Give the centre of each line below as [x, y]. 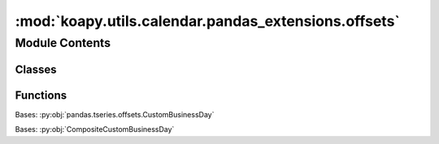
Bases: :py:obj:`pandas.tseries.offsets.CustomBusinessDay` [115, 114]
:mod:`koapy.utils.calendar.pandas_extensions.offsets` [207, 21]
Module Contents [63, 43]
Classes [36, 69]
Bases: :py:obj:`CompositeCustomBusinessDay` [95, 129]
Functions [41, 95]
